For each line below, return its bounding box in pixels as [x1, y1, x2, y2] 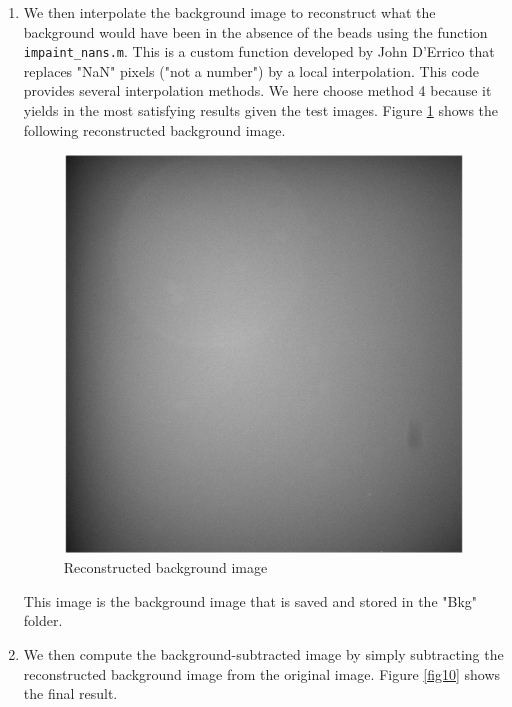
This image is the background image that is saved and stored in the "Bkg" [23, 590, 478, 611]
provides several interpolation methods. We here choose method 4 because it [23, 80, 492, 101]
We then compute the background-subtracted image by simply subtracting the [23, 644, 504, 665]
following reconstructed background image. [23, 119, 286, 140]
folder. [23, 610, 63, 631]
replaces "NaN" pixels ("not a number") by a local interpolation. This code [23, 60, 480, 81]
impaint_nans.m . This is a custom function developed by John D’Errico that [23, 41, 495, 62]
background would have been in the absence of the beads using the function [23, 21, 488, 42]
